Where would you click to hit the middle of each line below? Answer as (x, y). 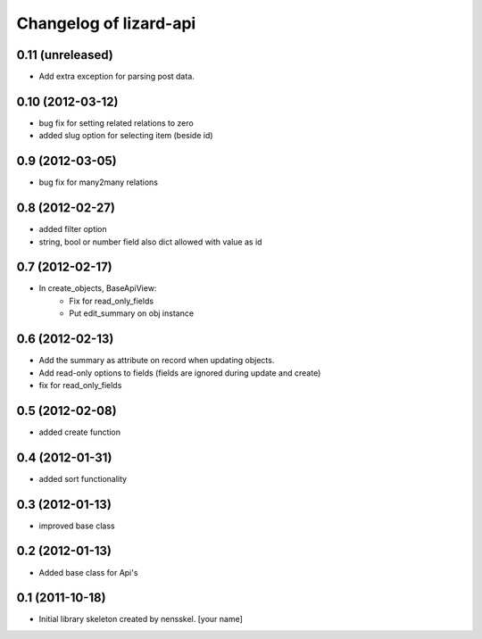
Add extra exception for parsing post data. (117, 77)
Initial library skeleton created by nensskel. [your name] (141, 619)
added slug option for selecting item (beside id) (126, 136)
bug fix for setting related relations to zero (116, 123)
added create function (79, 432)
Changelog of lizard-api (106, 23)
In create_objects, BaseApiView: (98, 288)
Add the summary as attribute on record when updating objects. (157, 361)
